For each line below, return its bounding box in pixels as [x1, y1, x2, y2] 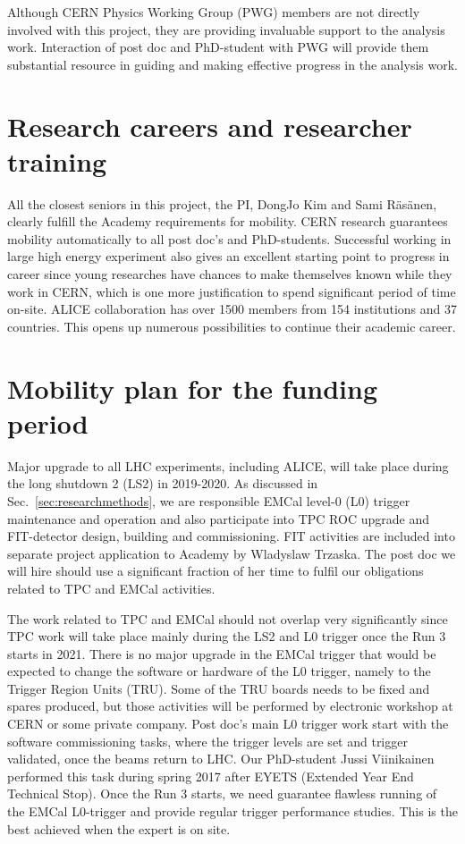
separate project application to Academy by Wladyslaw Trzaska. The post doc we [7, 544, 456, 562]
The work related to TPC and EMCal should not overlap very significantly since [7, 609, 448, 628]
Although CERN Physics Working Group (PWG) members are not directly [7, 3, 420, 21]
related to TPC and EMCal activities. [7, 578, 216, 597]
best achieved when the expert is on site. [7, 819, 231, 838]
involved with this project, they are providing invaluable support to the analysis [7, 20, 445, 38]
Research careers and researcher [7, 107, 412, 144]
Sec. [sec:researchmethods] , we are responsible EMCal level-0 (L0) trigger [7, 491, 410, 510]
